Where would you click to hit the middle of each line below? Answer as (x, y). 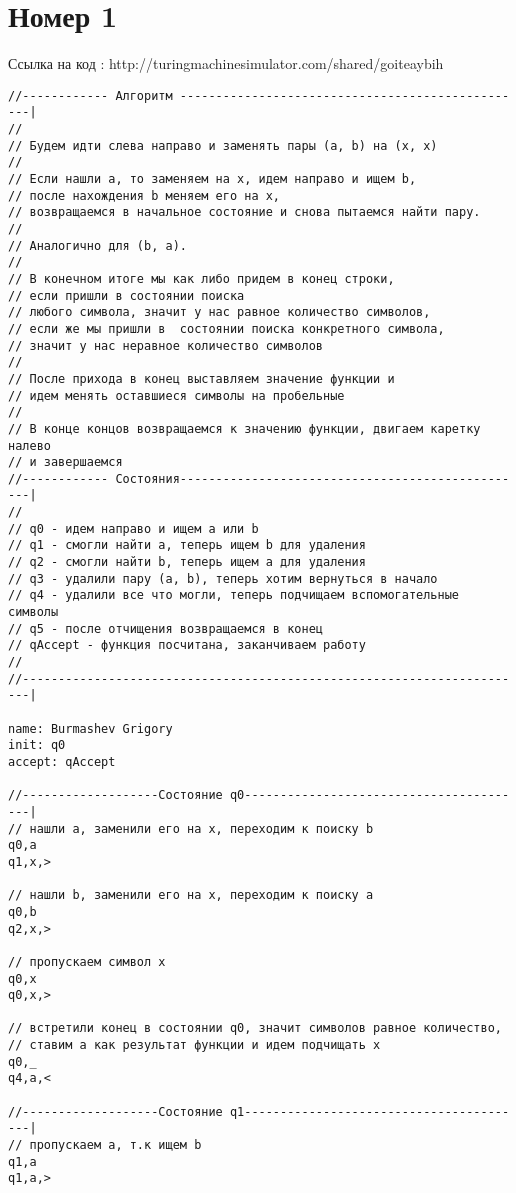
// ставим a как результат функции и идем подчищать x (194, 1045)
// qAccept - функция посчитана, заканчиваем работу (187, 645)
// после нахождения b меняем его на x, (144, 195)
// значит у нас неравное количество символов (165, 345)
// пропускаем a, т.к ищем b (105, 1145)
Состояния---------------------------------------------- (312, 478)
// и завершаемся (65, 462)
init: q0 (37, 745)
